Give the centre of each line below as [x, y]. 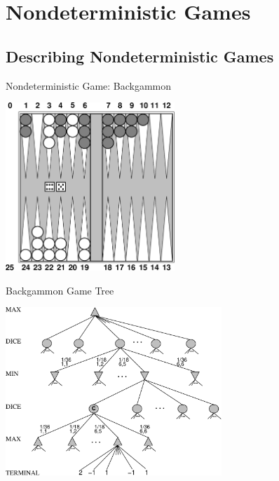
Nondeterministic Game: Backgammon [89, 85]
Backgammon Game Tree [60, 290]
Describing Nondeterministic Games [140, 56]
